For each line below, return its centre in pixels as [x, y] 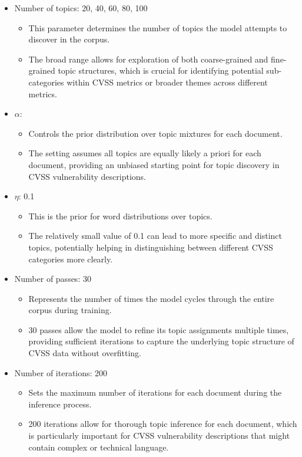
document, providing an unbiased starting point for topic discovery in [154, 164]
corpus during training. [70, 310]
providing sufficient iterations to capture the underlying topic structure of [161, 341]
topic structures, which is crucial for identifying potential [161, 70]
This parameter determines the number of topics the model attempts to [158, 27]
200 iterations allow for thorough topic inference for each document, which [163, 424]
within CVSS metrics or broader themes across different [167, 82]
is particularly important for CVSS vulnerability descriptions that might [159, 435]
